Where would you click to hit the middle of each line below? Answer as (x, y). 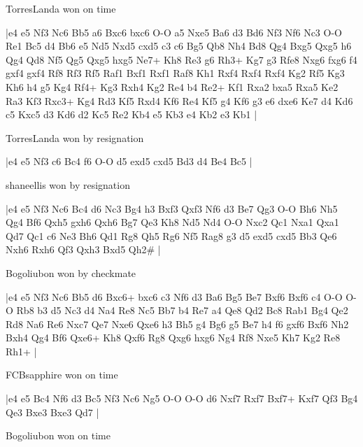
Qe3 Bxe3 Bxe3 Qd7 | (52, 412)
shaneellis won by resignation (68, 184)
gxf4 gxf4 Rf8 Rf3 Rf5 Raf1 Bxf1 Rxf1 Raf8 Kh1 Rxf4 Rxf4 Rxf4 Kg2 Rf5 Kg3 (175, 73)
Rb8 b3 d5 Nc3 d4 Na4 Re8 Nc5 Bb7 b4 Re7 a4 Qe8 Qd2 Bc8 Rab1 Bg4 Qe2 (182, 310)
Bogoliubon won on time (58, 435)
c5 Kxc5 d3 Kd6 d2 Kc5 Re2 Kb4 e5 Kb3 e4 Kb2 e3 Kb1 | (131, 114)
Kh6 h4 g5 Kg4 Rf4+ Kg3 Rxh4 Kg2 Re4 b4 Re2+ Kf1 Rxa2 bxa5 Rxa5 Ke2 (172, 86)
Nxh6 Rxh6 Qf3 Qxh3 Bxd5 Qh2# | (83, 249)
